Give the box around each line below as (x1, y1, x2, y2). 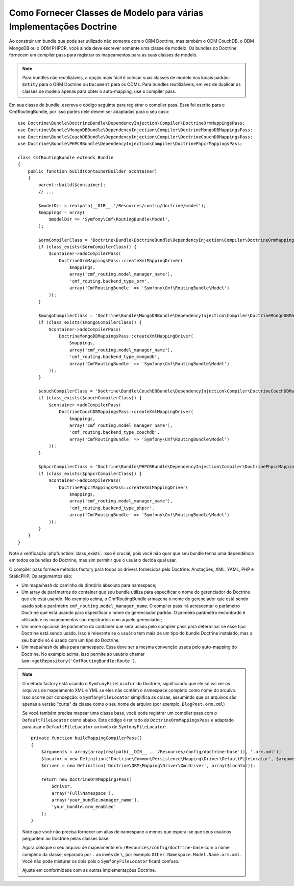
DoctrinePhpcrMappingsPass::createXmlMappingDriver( (59, 484, 189, 490)
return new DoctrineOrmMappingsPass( (41, 776, 132, 782)
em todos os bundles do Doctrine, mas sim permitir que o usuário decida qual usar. (9, 557, 177, 563)
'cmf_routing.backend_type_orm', (69, 278, 149, 284)
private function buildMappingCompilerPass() (31, 735, 142, 741)
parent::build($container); (38, 182, 106, 188)
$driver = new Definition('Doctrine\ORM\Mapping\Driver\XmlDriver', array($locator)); (41, 763, 256, 769)
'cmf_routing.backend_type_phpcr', (69, 505, 155, 511)
